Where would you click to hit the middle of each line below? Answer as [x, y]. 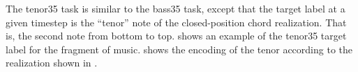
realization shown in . [52, 63]
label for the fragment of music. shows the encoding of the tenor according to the [179, 49]
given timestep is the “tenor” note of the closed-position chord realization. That [176, 22]
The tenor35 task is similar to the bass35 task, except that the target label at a [176, 8]
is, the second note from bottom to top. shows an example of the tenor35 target [176, 36]
